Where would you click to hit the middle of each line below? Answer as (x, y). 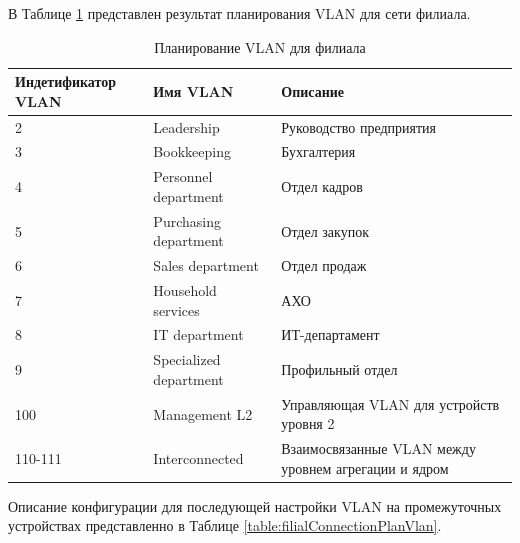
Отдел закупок (325, 230)
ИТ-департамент (330, 334)
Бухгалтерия (318, 151)
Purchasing (187, 220)
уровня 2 (308, 423)
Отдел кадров (322, 186)
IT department (198, 334)
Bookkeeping (192, 151)
